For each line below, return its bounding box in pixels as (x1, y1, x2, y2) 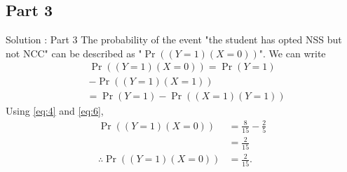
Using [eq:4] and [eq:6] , (6, 103, 104, 118)
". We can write (259, 45, 326, 60)
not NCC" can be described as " (6, 45, 142, 60)
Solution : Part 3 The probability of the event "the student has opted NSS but (6, 32, 342, 47)
